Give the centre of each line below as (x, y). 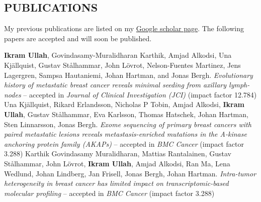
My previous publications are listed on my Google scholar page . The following (124, 28)
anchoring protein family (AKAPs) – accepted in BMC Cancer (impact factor (124, 143)
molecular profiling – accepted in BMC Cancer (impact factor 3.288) (109, 193)
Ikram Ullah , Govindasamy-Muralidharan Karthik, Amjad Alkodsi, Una (118, 55)
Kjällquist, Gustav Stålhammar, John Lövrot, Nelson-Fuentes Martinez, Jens (122, 65)
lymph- (239, 85)
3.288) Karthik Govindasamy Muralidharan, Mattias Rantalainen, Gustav (118, 154)
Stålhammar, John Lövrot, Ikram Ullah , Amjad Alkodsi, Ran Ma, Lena (117, 163)
